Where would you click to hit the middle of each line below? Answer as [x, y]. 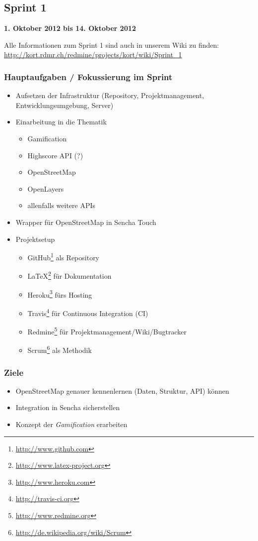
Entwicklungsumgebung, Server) [64, 105]
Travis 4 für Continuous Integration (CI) [88, 312]
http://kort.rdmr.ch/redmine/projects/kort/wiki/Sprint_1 [93, 54]
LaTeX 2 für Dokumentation [69, 275]
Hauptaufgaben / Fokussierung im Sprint [88, 76]
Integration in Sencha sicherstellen [68, 407]
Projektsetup [35, 239]
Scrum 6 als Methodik [60, 349]
